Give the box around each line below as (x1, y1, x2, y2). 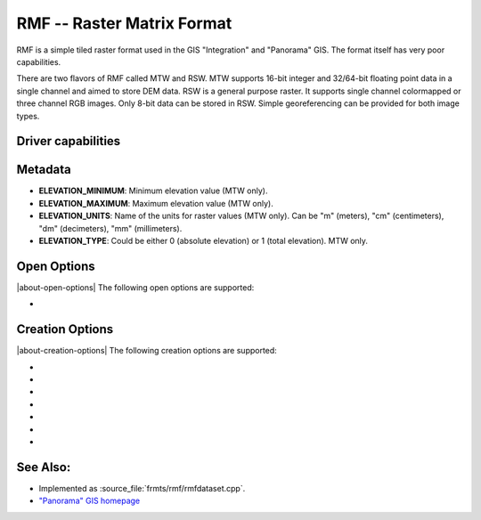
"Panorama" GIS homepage (38, 495, 141, 507)
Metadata (16, 162, 71, 177)
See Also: (16, 459, 71, 475)
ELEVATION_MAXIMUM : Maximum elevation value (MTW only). (38, 198, 273, 208)
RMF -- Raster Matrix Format (16, 13, 232, 33)
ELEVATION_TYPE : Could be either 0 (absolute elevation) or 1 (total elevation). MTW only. (38, 235, 369, 246)
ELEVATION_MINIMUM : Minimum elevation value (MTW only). (38, 185, 268, 196)
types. (16, 110, 40, 121)
